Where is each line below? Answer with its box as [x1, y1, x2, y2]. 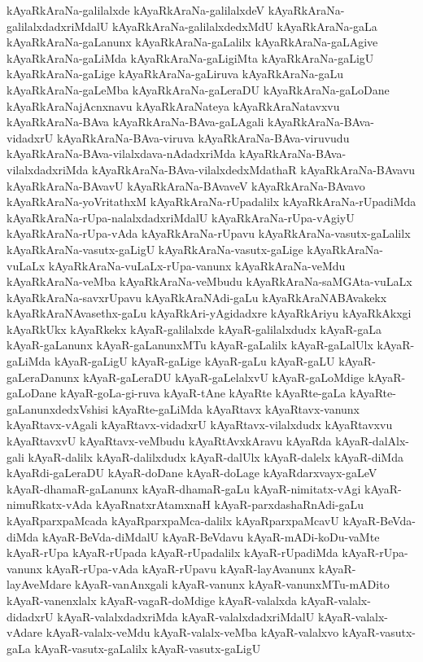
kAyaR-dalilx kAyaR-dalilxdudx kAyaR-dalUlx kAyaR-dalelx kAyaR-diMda [28, 448, 403, 465]
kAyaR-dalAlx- [335, 432, 409, 449]
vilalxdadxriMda [7, 160, 89, 178]
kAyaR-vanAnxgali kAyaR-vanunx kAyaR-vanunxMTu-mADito [75, 576, 390, 593]
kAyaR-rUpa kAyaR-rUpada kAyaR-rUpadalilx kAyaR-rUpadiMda [7, 544, 338, 561]
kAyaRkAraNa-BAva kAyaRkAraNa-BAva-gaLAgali [7, 113, 264, 130]
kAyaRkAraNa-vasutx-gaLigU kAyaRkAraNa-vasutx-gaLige [7, 240, 303, 257]
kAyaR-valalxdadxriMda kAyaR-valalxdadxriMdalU [57, 607, 315, 625]
